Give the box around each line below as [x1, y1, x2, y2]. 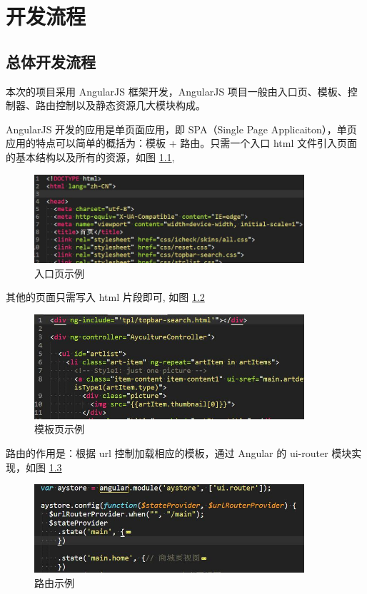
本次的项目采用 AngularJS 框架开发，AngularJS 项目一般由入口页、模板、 [6, 83, 348, 98]
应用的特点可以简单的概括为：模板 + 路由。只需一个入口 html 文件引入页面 [6, 135, 357, 150]
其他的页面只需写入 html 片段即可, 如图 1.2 [6, 290, 205, 304]
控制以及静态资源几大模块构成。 [55, 98, 206, 113]
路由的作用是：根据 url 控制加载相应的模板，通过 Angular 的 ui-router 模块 [6, 446, 352, 461]
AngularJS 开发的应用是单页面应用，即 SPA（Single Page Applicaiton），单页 [6, 121, 357, 136]
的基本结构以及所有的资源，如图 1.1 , [6, 149, 175, 164]
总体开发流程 [6, 50, 96, 72]
